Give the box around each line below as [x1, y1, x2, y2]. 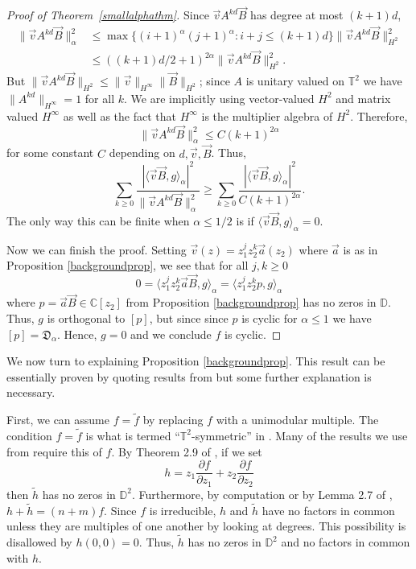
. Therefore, [350, 107, 408, 124]
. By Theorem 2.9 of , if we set [111, 443, 262, 460]
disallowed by [6, 534, 72, 550]
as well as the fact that [63, 107, 176, 124]
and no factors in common [281, 534, 410, 550]
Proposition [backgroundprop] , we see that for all [6, 257, 249, 274]
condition [6, 427, 52, 443]
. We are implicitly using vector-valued [123, 89, 315, 106]
